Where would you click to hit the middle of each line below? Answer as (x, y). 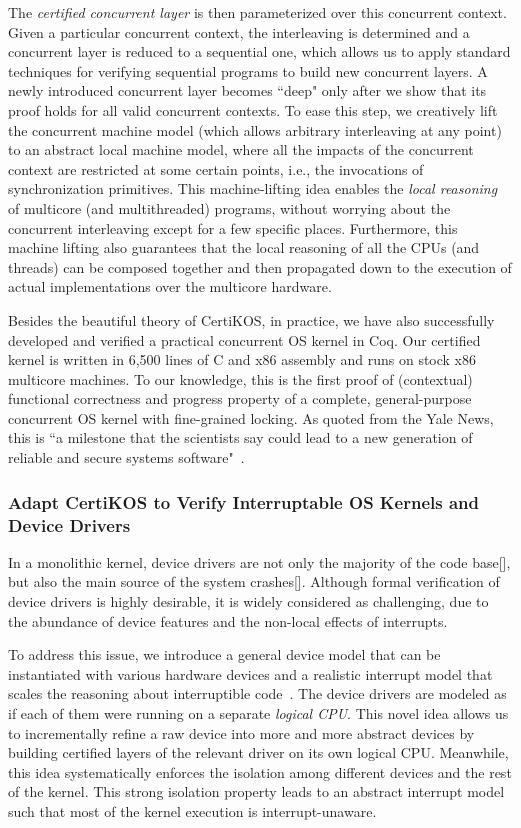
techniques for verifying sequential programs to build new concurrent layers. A (248, 70)
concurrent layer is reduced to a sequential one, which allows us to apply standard (259, 51)
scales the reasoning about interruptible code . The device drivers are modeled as (257, 693)
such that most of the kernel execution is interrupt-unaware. (192, 810)
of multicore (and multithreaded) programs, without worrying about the (229, 207)
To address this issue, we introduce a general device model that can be (224, 654)
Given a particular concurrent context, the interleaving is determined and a (239, 31)
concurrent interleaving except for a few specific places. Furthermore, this (233, 227)
